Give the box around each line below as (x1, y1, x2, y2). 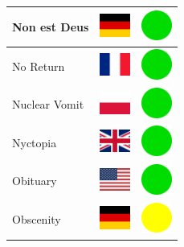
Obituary (12, 172, 57, 189)
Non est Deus (12, 18, 89, 35)
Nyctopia (12, 134, 57, 150)
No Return (12, 57, 65, 74)
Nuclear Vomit (12, 96, 84, 113)
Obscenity (12, 211, 61, 228)
